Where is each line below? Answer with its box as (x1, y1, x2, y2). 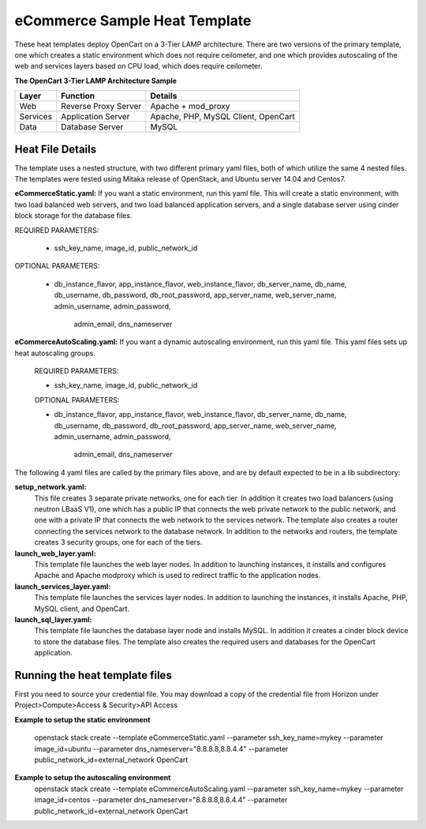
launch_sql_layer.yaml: (14, 614, 92, 624)
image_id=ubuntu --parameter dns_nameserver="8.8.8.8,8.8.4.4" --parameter (34, 744, 289, 753)
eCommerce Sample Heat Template (14, 12, 252, 29)
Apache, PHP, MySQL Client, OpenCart (150, 111, 295, 122)
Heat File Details (14, 142, 97, 156)
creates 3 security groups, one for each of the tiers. (34, 538, 203, 547)
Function (60, 91, 95, 102)
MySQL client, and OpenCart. (34, 604, 130, 613)
